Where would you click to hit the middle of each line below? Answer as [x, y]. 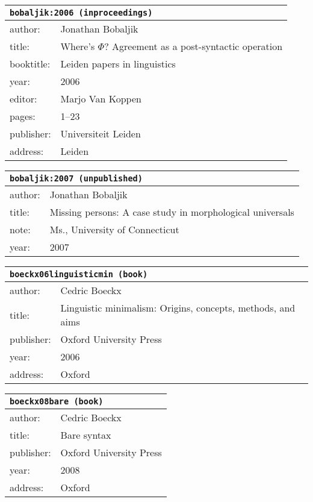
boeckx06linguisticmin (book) [79, 274]
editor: [23, 99]
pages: [23, 116]
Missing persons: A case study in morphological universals [172, 212]
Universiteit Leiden [101, 133]
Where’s [78, 46]
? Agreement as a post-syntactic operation [194, 46]
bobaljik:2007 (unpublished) [76, 178]
